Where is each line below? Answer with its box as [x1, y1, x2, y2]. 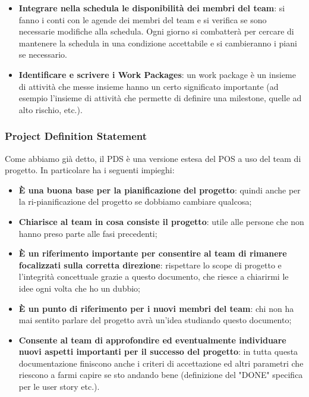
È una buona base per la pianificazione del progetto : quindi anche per [18, 183, 301, 196]
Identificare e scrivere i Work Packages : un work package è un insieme [18, 68, 296, 80]
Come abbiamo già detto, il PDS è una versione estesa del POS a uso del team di [5, 152, 301, 164]
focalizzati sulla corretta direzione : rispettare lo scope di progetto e [18, 258, 282, 271]
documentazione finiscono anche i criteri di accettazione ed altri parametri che [18, 357, 304, 369]
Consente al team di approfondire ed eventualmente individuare [18, 333, 286, 346]
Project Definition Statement [5, 129, 147, 143]
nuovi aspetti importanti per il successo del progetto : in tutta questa [18, 345, 298, 358]
